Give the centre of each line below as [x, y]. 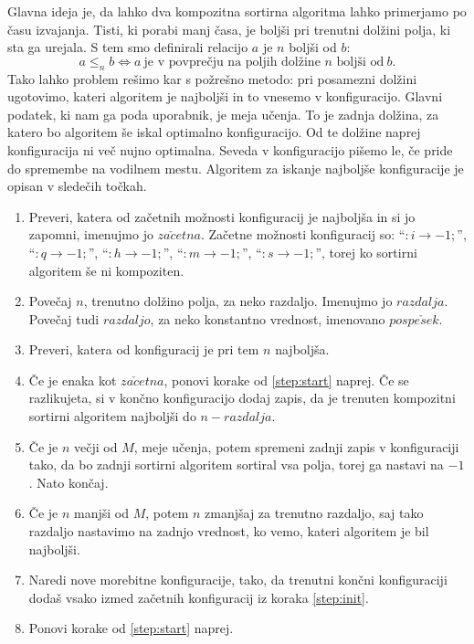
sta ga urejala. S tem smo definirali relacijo [128, 47]
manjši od [101, 513]
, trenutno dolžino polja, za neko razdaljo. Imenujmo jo [238, 301]
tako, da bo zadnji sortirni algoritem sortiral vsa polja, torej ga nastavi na [236, 465]
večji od [96, 446]
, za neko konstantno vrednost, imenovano [268, 318]
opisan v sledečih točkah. [77, 186]
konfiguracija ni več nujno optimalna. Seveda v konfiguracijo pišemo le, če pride [230, 149]
